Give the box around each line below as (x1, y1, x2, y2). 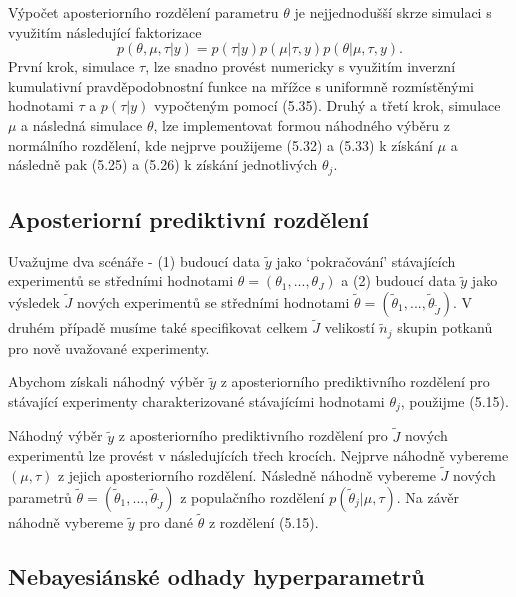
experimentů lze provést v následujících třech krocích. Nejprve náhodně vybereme (8, 445, 509, 466)
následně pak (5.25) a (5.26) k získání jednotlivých (8, 154, 318, 175)
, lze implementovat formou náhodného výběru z (153, 114, 450, 135)
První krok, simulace (8, 56, 135, 77)
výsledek (8, 292, 60, 312)
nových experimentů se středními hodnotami (76, 292, 350, 312)
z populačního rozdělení (180, 486, 325, 507)
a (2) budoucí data (341, 270, 456, 291)
